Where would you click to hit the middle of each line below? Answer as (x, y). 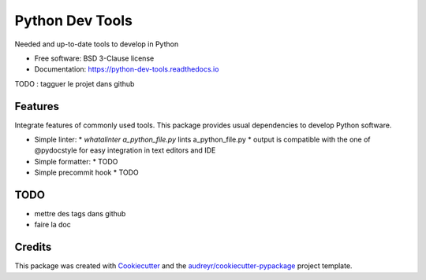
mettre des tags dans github (80, 214)
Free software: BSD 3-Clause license (94, 58)
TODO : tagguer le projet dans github (75, 83)
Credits (33, 247)
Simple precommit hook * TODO (87, 172)
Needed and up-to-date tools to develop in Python (97, 44)
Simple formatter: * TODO (76, 161)
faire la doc (52, 225)
